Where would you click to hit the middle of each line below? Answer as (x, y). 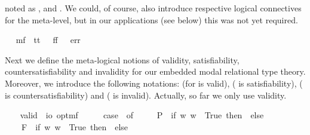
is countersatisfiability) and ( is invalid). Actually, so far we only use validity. (146, 95)
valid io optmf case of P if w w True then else (142, 115)
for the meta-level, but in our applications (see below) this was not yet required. (151, 19)
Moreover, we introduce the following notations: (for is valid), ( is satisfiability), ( (154, 83)
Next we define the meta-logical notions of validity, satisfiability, (122, 59)
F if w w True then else (75, 126)
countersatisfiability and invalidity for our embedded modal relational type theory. (155, 71)
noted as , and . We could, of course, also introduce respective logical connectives (153, 8)
